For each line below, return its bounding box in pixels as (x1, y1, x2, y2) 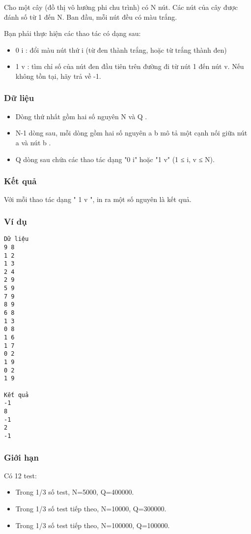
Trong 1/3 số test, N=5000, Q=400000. (15, 487, 134, 497)
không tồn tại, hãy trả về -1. (15, 70, 101, 81)
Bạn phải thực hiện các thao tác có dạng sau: (4, 28, 141, 38)
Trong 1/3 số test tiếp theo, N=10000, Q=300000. (15, 503, 167, 513)
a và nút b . (15, 137, 51, 147)
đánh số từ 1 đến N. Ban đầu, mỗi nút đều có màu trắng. (4, 11, 177, 22)
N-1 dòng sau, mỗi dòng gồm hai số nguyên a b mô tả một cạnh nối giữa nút (15, 128, 248, 138)
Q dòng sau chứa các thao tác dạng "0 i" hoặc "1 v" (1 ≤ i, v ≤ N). (15, 154, 215, 164)
